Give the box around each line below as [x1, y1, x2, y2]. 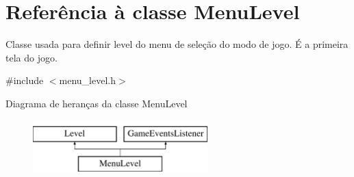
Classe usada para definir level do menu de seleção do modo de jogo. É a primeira [5, 37, 349, 51]
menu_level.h [59, 73, 116, 87]
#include [5, 73, 44, 87]
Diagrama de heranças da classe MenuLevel [5, 96, 188, 110]
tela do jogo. [5, 50, 58, 64]
